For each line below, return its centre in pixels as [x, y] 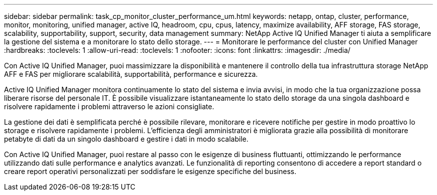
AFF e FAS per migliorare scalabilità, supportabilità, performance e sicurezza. [131, 74]
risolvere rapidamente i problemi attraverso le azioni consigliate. [109, 106]
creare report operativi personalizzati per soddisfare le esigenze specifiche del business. [150, 171]
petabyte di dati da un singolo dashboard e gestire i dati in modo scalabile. [126, 139]
